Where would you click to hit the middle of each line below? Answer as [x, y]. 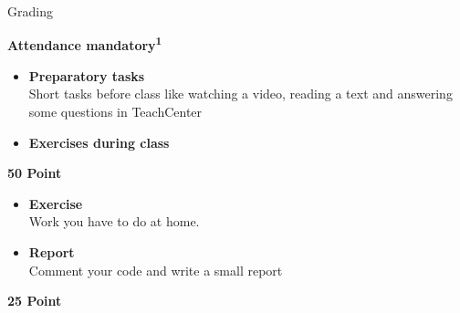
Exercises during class [99, 142]
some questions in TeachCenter [115, 112]
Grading [30, 11]
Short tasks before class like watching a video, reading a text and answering [240, 94]
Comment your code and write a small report [156, 270]
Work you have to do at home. [114, 221]
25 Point [35, 301]
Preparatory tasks [87, 75]
